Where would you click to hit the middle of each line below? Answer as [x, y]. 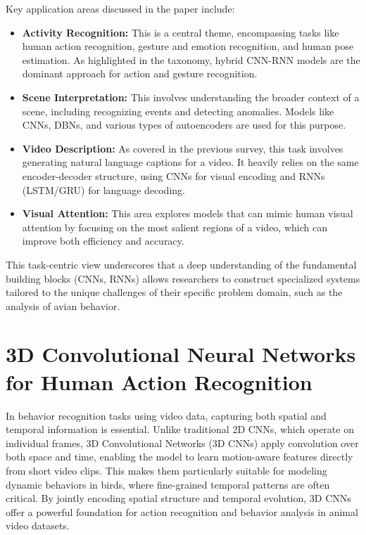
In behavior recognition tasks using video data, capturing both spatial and [166, 415]
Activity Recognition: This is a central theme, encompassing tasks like [181, 32]
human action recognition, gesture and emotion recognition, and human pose [188, 46]
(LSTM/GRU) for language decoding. [103, 189]
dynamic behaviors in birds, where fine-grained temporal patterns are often [168, 484]
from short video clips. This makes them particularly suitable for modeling [166, 470]
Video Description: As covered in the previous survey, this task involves [183, 148]
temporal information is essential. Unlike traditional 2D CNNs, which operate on [180, 429]
